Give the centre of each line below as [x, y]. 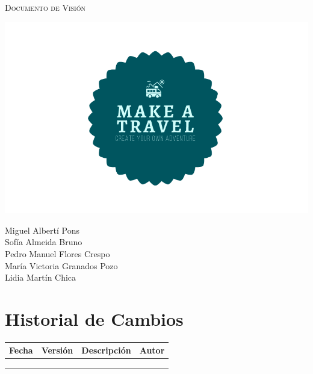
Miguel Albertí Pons [42, 230]
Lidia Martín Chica [41, 277]
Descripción [106, 350]
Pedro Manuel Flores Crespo [57, 253]
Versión [57, 350]
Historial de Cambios [94, 318]
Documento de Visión [45, 7]
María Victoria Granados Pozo [61, 265]
